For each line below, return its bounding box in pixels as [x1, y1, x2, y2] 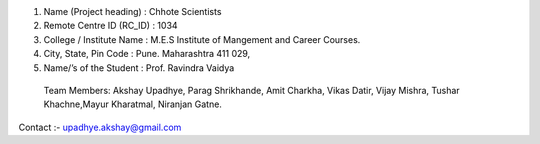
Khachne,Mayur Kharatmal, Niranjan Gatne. [43, 98, 222, 110]
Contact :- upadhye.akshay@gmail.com [18, 121, 182, 133]
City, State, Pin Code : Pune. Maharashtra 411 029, [43, 48, 251, 60]
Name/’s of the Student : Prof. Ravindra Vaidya [43, 61, 235, 74]
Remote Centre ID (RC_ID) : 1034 [43, 20, 179, 32]
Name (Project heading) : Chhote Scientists [43, 6, 222, 17]
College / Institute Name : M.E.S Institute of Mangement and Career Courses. [43, 33, 361, 45]
